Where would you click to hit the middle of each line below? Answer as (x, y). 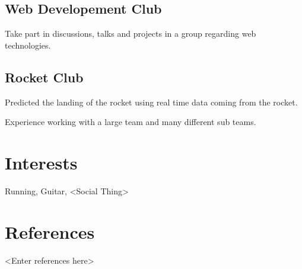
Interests (41, 162)
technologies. (28, 45)
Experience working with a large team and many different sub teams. (131, 122)
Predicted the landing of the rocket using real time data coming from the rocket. (151, 102)
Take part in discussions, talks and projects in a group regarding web (131, 33)
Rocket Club (44, 77)
